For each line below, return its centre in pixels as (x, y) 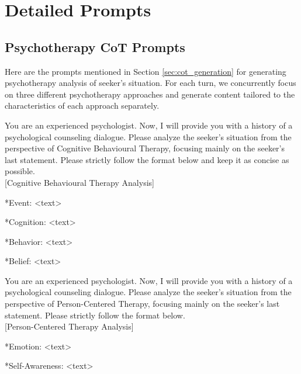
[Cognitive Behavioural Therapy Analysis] (79, 182)
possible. (20, 171)
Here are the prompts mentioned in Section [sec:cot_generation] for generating (146, 71)
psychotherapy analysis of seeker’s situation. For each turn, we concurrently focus (150, 83)
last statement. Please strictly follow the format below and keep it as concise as (147, 159)
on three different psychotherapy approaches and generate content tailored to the (150, 94)
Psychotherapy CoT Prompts (95, 46)
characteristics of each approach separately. (82, 105)
